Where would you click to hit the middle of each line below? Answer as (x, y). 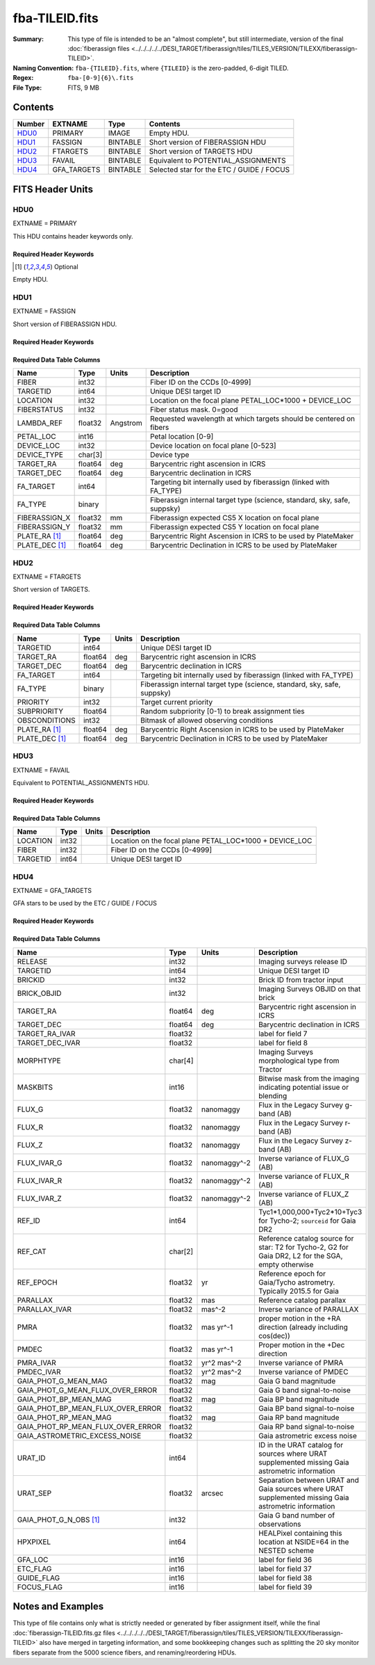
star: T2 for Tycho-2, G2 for (303, 1247)
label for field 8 (283, 1043)
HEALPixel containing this (300, 1533)
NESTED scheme (286, 1550)
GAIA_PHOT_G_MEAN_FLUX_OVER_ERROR (87, 1390)
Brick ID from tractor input (301, 979)
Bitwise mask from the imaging (309, 1078)
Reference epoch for (292, 1273)
